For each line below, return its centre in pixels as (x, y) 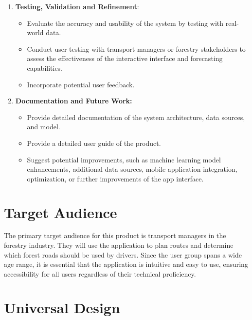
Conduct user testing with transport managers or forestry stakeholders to (136, 49)
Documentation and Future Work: (74, 101)
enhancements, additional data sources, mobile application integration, (132, 169)
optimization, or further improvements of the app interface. (115, 178)
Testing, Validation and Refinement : (77, 6)
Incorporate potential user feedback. (81, 84)
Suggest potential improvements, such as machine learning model (124, 159)
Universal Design (62, 307)
